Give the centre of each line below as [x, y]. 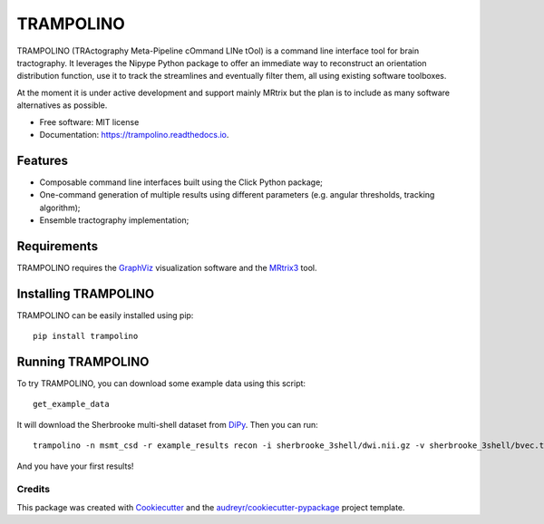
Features [42, 160]
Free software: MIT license [89, 121]
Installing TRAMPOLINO [85, 293]
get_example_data [71, 404]
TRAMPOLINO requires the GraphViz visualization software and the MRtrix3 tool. [167, 267]
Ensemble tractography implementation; [114, 220]
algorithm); [60, 208]
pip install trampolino [86, 336]
